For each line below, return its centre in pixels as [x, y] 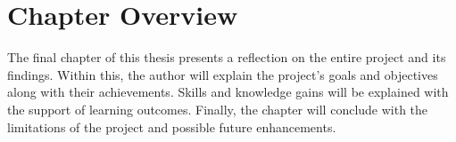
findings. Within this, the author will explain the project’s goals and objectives [223, 74]
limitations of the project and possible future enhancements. [172, 126]
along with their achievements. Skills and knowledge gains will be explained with [228, 92]
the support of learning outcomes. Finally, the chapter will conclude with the [218, 109]
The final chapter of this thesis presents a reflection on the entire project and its [227, 57]
